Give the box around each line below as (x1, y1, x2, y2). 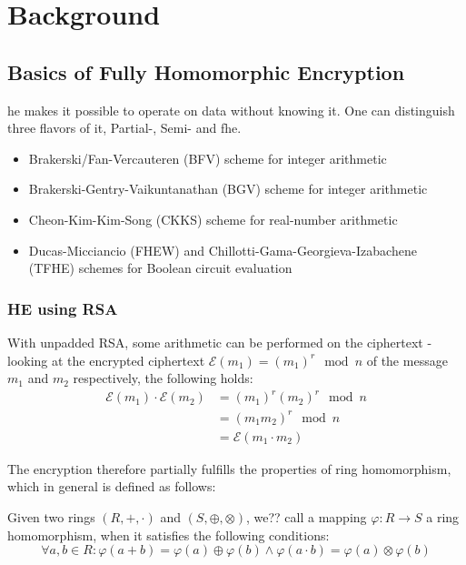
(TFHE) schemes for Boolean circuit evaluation (28, 258, 292, 277)
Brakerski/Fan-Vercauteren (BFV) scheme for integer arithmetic (28, 148, 387, 167)
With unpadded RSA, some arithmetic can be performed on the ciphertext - (7, 332, 432, 351)
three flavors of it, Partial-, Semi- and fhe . (7, 118, 242, 137)
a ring (426, 508, 460, 527)
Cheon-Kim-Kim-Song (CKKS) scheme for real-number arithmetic (28, 209, 398, 228)
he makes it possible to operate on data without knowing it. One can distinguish (7, 100, 455, 119)
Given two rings (7, 508, 95, 527)
